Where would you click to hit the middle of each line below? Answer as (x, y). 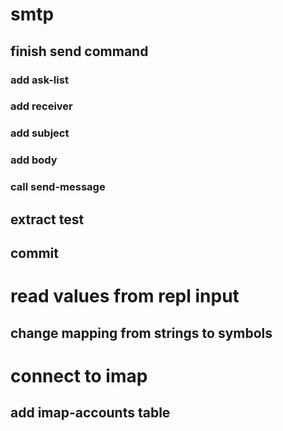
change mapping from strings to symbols (141, 333)
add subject (40, 133)
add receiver (41, 106)
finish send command (79, 51)
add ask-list (39, 80)
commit (34, 253)
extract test (47, 219)
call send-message (58, 187)
